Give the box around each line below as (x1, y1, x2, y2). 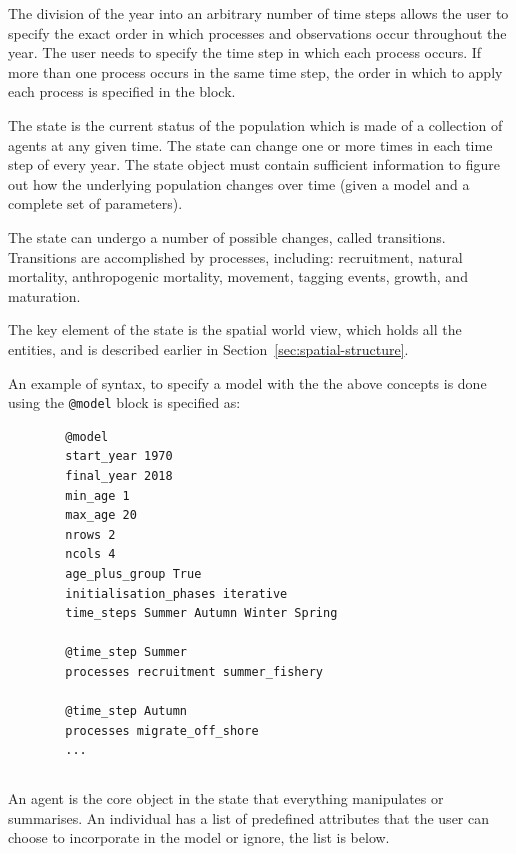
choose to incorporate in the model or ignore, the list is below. (8, 827, 390, 848)
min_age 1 (65, 488, 130, 503)
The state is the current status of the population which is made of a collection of (8, 114, 503, 135)
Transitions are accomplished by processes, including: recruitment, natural (8, 246, 463, 267)
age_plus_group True (65, 566, 202, 581)
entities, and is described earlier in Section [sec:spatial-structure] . (8, 338, 409, 359)
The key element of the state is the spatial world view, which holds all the (8, 319, 462, 340)
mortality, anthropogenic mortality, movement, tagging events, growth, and (8, 266, 468, 287)
